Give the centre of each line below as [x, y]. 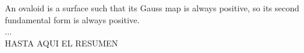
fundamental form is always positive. [72, 19]
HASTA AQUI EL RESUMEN [62, 43]
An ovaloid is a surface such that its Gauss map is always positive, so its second [152, 8]
